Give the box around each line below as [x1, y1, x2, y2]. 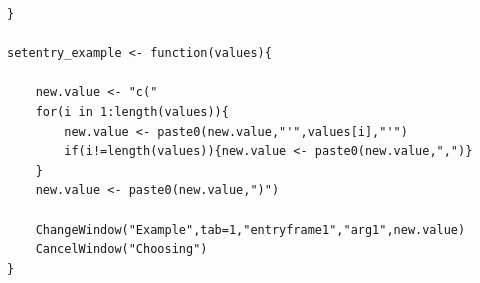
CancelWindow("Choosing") [35, 242, 208, 257]
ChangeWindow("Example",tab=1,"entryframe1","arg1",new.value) [35, 222, 466, 237]
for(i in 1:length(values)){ [35, 104, 229, 119]
